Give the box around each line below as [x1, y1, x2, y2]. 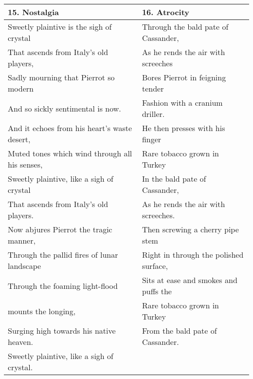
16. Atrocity [142, 6, 190, 18]
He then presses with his [142, 122, 225, 133]
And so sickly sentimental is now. [8, 102, 121, 114]
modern [8, 83, 34, 94]
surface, [142, 260, 168, 271]
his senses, [8, 159, 43, 170]
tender [142, 83, 164, 94]
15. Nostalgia [8, 6, 59, 18]
